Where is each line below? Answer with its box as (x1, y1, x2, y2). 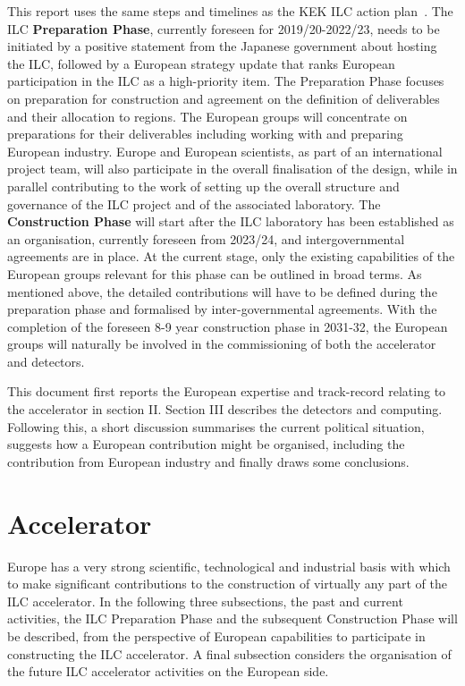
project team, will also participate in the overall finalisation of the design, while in (7, 159, 458, 178)
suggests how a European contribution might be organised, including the (7, 435, 405, 453)
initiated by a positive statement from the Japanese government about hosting (7, 37, 437, 55)
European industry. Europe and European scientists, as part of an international (7, 141, 443, 160)
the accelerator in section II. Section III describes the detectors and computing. (7, 400, 443, 419)
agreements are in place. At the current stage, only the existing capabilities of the (7, 247, 455, 266)
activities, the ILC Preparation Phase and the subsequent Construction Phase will (7, 609, 458, 628)
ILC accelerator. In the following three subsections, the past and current (7, 591, 403, 610)
